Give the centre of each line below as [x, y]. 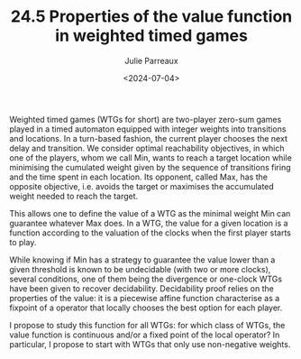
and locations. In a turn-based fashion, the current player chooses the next [149, 138]
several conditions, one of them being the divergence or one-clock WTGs [146, 279]
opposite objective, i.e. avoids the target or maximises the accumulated [142, 186]
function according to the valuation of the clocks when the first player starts [150, 233]
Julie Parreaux [151, 60]
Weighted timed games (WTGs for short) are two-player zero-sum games [146, 119]
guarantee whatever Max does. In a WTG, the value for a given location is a [149, 223]
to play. [23, 242]
